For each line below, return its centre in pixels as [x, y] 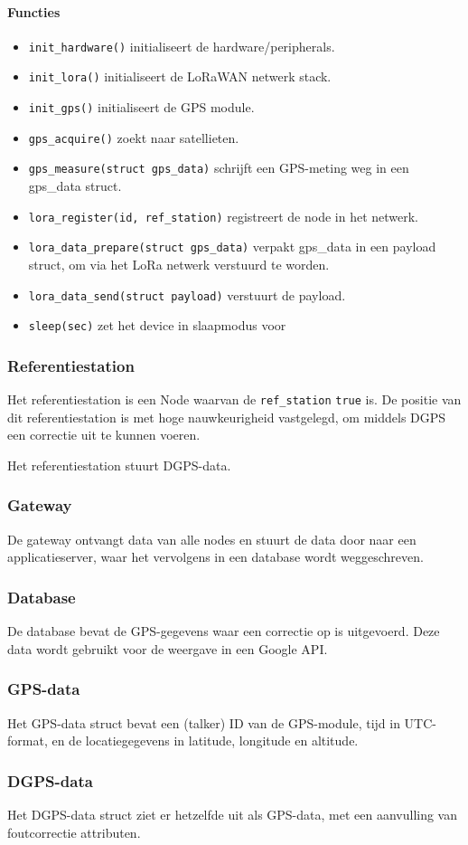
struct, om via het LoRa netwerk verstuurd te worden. [179, 264]
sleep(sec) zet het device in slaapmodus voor [157, 325]
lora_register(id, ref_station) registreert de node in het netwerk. [224, 216]
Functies [34, 11]
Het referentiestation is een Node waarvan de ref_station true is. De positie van [234, 399]
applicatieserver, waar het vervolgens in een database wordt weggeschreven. [215, 557]
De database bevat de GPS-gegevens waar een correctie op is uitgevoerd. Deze [224, 631]
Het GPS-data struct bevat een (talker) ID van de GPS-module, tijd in [204, 722]
